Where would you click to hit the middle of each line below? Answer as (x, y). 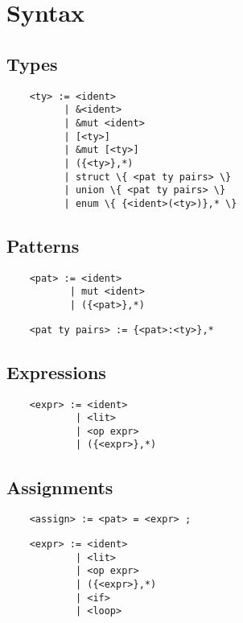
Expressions (56, 371)
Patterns (43, 245)
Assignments (60, 487)
